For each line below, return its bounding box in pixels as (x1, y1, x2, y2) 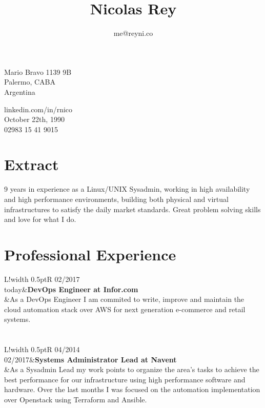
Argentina (4, 86, 35, 97)
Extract (4, 154, 59, 175)
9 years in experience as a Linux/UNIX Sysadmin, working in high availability (4, 183, 250, 194)
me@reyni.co (113, 28, 153, 38)
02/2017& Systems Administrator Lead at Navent (4, 354, 177, 364)
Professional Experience (4, 243, 176, 264)
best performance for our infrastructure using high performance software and (4, 374, 246, 384)
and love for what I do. (4, 214, 76, 225)
